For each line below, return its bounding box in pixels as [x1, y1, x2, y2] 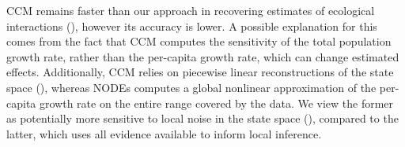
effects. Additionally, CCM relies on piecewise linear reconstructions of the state [6, 64, 394, 80]
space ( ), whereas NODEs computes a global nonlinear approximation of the [6, 79, 377, 95]
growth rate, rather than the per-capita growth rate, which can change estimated [6, 48, 399, 64]
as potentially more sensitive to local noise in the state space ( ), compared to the [6, 110, 399, 127]
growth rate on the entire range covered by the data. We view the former [39, 94, 394, 111]
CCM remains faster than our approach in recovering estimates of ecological [6, 2, 375, 18]
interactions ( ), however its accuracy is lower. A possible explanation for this [6, 17, 377, 34]
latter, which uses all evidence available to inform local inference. [6, 125, 322, 141]
